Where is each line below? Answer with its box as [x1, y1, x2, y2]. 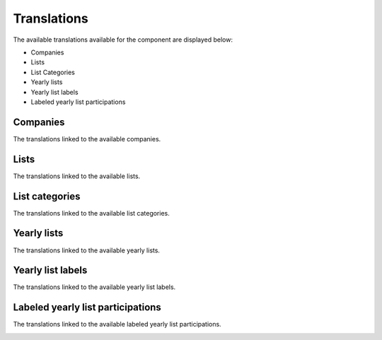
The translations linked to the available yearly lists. [13, 246, 161, 254]
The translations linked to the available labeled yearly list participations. [13, 320, 222, 329]
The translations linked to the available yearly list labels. [13, 283, 176, 291]
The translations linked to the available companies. [13, 134, 161, 143]
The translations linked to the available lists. [13, 172, 141, 180]
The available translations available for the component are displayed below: [13, 35, 233, 44]
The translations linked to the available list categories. [13, 209, 170, 217]
